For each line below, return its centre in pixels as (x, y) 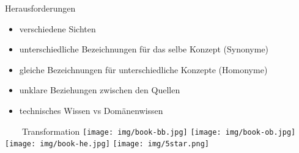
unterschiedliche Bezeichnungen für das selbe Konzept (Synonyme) (144, 49)
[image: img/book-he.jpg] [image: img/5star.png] (107, 144)
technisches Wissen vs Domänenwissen (91, 110)
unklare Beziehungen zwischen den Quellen (100, 90)
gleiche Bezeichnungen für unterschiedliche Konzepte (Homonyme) (143, 69)
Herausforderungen (40, 8)
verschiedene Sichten (57, 28)
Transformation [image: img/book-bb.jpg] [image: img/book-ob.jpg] (159, 131)
